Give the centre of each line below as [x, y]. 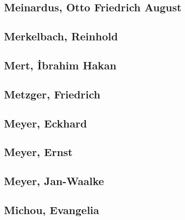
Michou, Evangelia [52, 209]
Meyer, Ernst [39, 152]
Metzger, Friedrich [52, 94]
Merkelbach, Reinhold [61, 36]
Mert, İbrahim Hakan [60, 65]
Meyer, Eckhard [46, 123]
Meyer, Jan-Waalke [54, 181]
